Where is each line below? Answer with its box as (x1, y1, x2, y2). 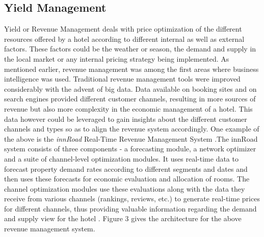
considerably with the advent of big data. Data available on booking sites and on (4, 83, 257, 94)
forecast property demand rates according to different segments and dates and (4, 163, 248, 174)
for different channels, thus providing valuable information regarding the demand (4, 203, 257, 214)
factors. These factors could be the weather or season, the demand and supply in (4, 43, 256, 54)
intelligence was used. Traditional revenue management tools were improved (4, 73, 241, 84)
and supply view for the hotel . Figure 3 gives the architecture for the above (4, 213, 242, 224)
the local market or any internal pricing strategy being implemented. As (4, 53, 229, 64)
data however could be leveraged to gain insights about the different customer (4, 113, 247, 124)
